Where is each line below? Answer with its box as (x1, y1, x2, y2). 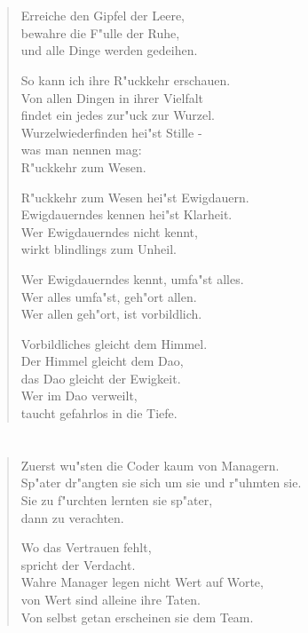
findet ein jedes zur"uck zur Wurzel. (20, 106, 215, 124)
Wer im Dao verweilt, (20, 386, 138, 405)
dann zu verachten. (20, 508, 124, 526)
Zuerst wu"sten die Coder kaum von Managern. (20, 455, 280, 474)
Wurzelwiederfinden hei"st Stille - (20, 123, 202, 141)
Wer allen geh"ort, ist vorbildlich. (20, 305, 202, 323)
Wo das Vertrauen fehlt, (20, 538, 152, 557)
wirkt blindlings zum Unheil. (20, 240, 177, 258)
